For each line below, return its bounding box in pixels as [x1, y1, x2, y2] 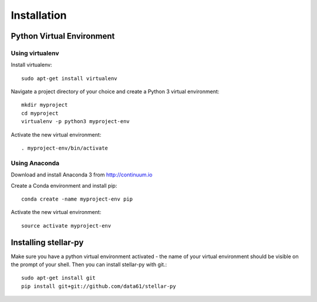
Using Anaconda [11, 159, 60, 167]
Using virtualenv [11, 49, 59, 57]
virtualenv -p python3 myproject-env [21, 118, 130, 125]
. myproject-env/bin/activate [21, 145, 109, 152]
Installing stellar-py [11, 237, 84, 247]
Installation [11, 9, 67, 22]
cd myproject [21, 110, 59, 117]
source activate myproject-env [21, 222, 112, 229]
